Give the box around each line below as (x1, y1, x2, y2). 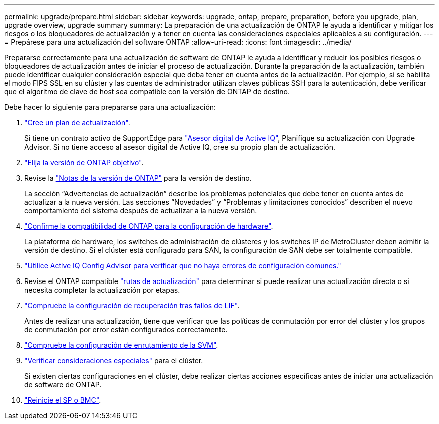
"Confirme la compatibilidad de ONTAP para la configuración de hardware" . (24, 222, 273, 230)
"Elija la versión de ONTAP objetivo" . (24, 158, 144, 167)
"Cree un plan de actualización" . (24, 118, 130, 127)
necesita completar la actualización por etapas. (24, 286, 180, 294)
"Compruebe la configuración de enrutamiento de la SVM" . (24, 341, 218, 349)
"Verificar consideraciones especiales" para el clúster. (24, 356, 203, 365)
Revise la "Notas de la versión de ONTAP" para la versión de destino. (24, 174, 252, 182)
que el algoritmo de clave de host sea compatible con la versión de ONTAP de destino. (4, 87, 290, 96)
